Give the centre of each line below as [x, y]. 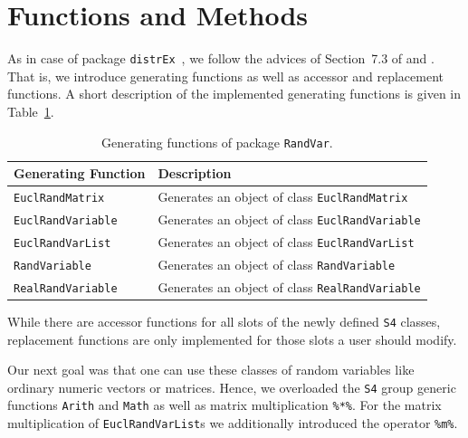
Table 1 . [31, 111]
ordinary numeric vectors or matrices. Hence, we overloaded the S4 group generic [232, 387]
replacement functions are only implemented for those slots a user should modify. [232, 339]
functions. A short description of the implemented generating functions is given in [234, 94]
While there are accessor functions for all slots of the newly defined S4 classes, [224, 321]
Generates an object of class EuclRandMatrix [283, 197]
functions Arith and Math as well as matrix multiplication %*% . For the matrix [224, 405]
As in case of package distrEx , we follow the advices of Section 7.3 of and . [221, 58]
